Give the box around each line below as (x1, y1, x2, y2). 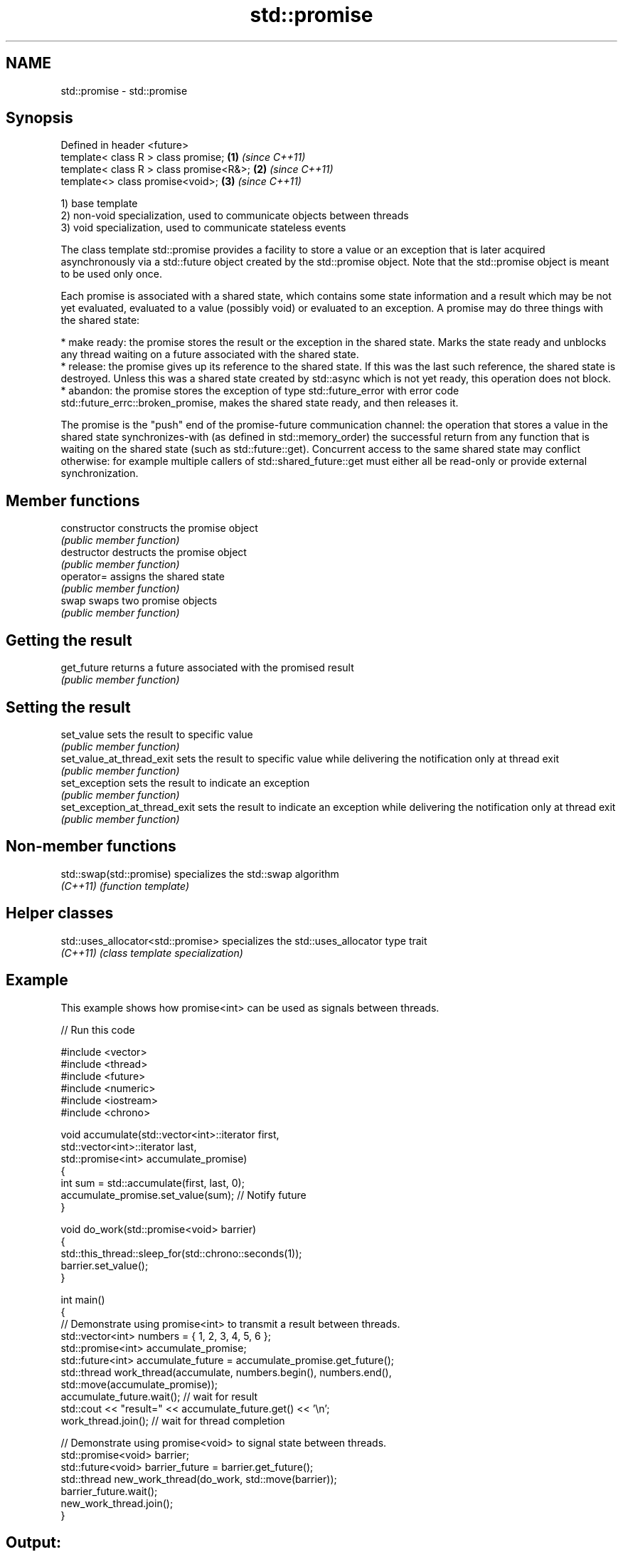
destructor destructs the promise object (60, 546, 247, 559)
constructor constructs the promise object (60, 522, 258, 535)
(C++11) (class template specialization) (60, 946, 243, 959)
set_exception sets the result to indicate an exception (60, 776, 310, 789)
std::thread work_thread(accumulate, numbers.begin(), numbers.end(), (60, 1365, 392, 1378)
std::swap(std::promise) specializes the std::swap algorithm (60, 867, 339, 880)
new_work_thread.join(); (60, 1496, 174, 1509)
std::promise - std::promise (60, 84, 188, 97)
